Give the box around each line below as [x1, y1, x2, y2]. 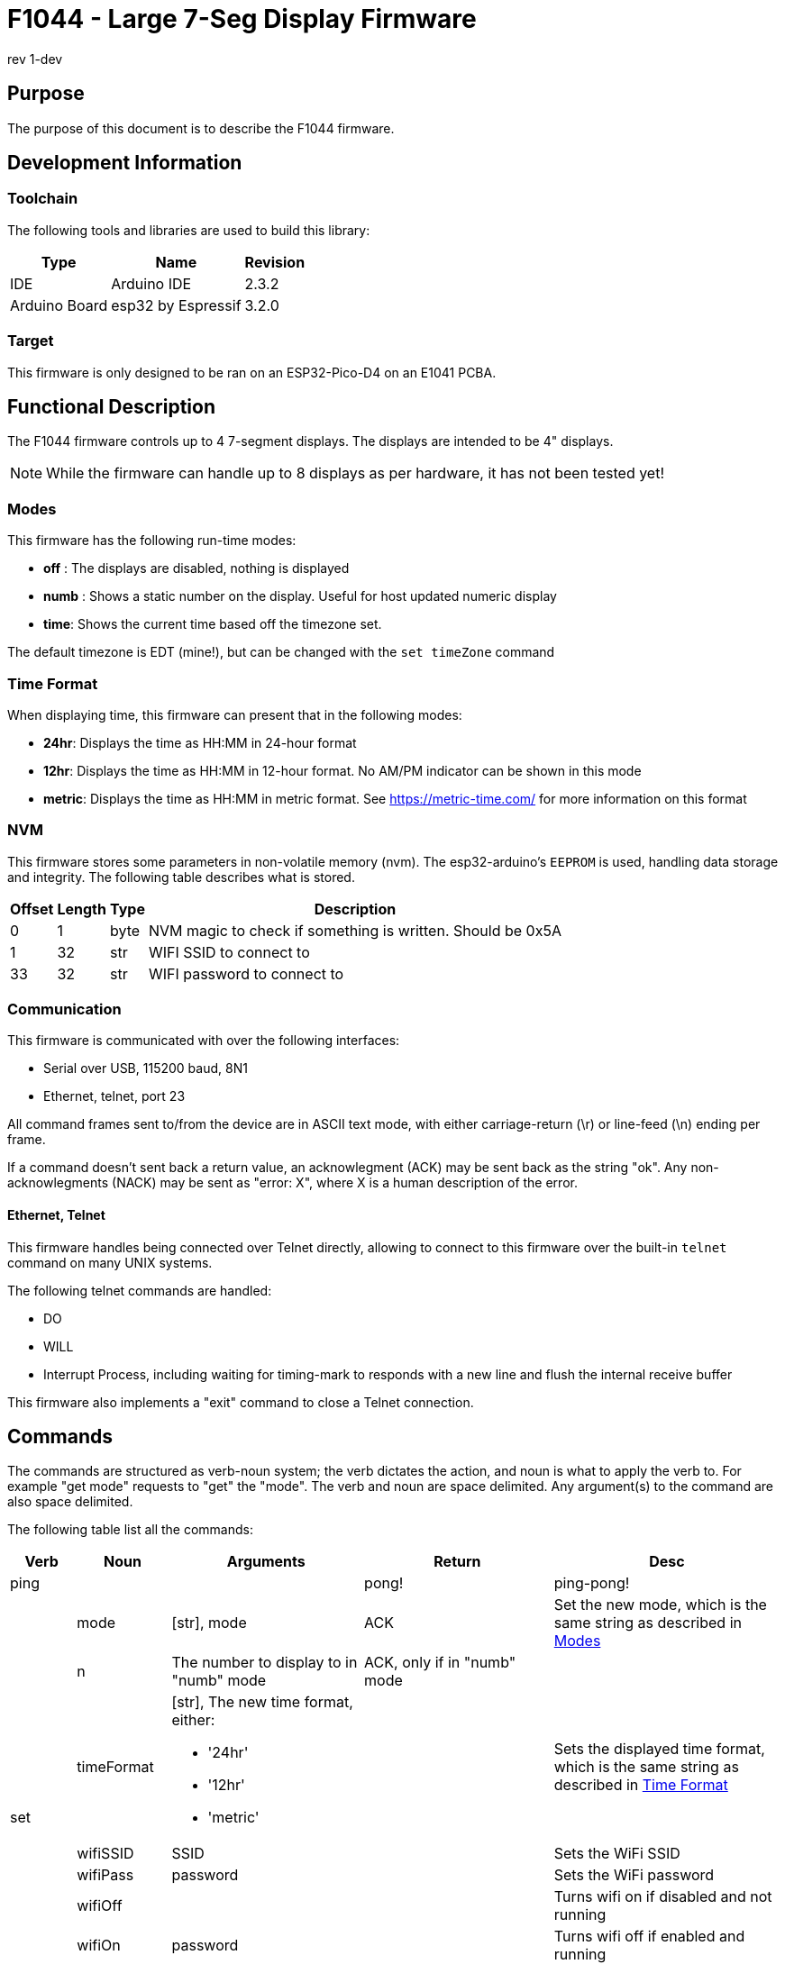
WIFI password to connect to [148, 964, 344, 983]
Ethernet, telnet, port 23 [43, 1088, 186, 1105]
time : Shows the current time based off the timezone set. [43, 616, 382, 632]
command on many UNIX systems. [7, 1254, 213, 1270]
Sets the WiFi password [553, 1866, 715, 1885]
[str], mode [171, 1614, 247, 1632]
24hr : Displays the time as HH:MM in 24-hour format [43, 734, 357, 750]
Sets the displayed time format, [553, 1740, 765, 1759]
